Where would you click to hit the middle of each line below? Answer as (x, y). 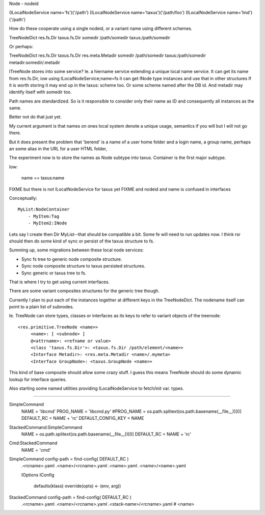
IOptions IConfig (38, 475)
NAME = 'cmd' (36, 450)
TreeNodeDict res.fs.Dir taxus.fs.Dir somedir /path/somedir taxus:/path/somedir (90, 37)
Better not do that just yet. (35, 117)
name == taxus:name (43, 178)
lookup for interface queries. (38, 379)
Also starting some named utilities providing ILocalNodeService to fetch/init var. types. (96, 388)
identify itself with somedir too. (40, 92)
